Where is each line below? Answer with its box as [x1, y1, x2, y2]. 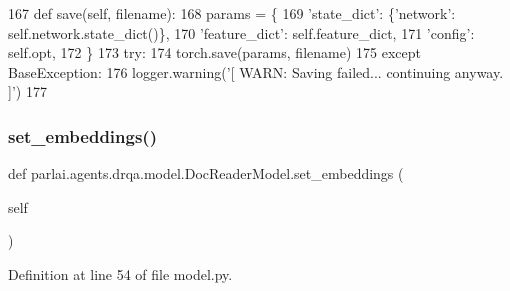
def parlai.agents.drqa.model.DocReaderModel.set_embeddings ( [8, 163, 404, 184]
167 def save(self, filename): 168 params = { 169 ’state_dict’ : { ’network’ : [8, 3, 456, 23]
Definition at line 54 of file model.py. [8, 263, 233, 284]
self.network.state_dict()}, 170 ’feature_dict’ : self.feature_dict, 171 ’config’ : [8, 22, 475, 43]
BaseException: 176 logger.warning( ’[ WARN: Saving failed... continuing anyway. [8, 61, 504, 82]
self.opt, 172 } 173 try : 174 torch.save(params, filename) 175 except [8, 42, 421, 63]
